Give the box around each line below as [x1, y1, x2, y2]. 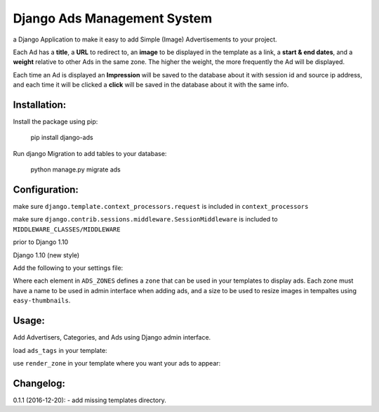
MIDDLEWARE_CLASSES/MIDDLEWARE [13, 225, 121, 233]
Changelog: [13, 377, 66, 390]
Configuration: [13, 184, 79, 195]
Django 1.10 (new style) [13, 250, 80, 259]
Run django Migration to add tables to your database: [13, 149, 167, 157]
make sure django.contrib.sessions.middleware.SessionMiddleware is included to [13, 215, 278, 224]
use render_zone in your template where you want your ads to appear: [13, 359, 221, 367]
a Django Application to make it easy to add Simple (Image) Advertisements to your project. [13, 35, 277, 44]
